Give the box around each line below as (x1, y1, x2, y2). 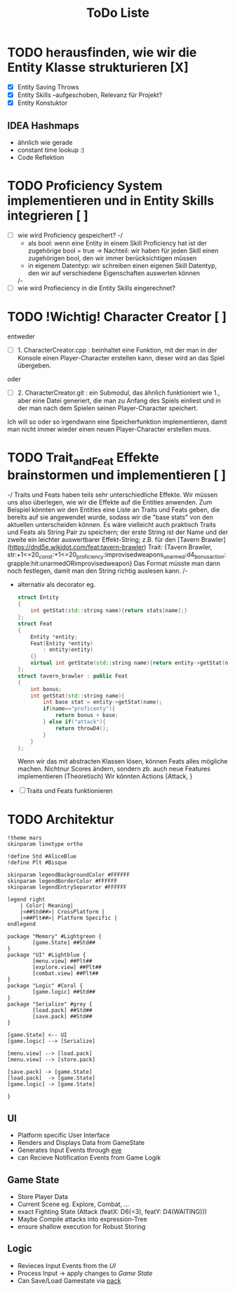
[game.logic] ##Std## (32, 989, 96, 996)
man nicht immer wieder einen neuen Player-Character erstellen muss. (7, 425, 212, 433)
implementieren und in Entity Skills (7, 193, 215, 209)
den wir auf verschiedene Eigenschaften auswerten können (27, 269, 201, 277)
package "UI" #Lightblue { (7, 951, 86, 958)
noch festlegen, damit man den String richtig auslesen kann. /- (7, 566, 188, 575)
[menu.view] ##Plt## (32, 958, 93, 965)
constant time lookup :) (17, 146, 85, 154)
